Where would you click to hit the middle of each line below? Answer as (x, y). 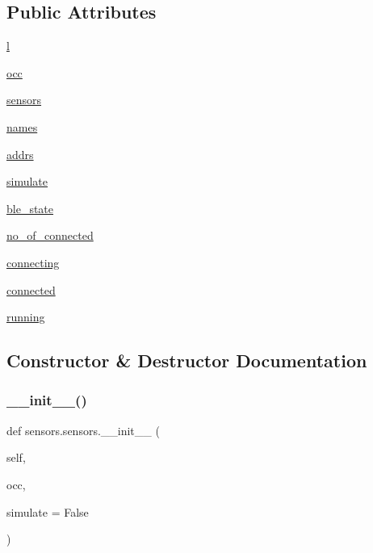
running (26, 317)
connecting (33, 262)
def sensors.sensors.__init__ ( (83, 430)
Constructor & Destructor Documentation (187, 360)
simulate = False (48, 511)
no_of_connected (50, 235)
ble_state (30, 208)
